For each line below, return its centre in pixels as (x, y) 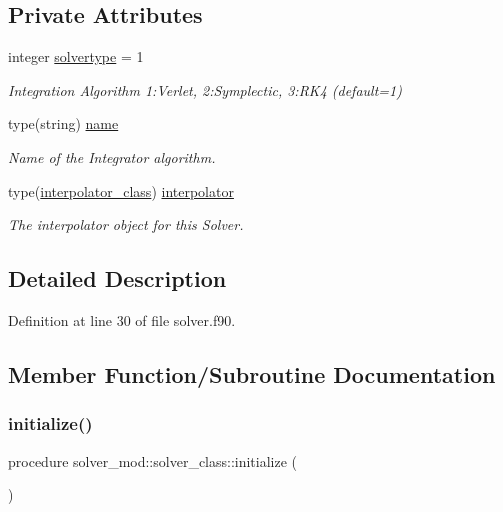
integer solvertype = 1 (76, 56)
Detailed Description (117, 278)
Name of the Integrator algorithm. (112, 156)
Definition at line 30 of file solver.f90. (122, 319)
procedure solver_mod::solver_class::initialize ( (153, 460)
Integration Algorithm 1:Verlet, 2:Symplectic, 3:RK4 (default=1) (205, 89)
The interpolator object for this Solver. (126, 224)
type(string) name (63, 123)
